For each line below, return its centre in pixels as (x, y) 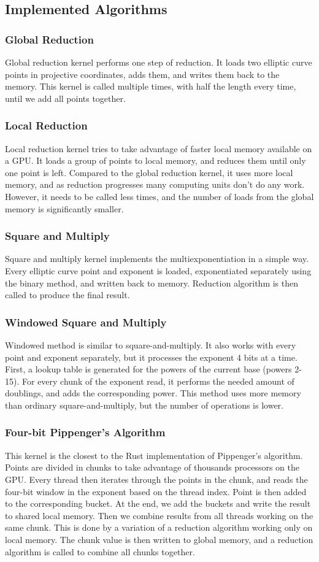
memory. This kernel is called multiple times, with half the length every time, (151, 86)
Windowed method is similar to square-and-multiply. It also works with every (151, 345)
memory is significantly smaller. (64, 208)
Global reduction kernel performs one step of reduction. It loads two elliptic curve (159, 62)
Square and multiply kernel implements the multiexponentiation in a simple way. (157, 259)
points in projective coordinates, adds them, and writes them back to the (142, 74)
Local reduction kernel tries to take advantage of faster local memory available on (159, 148)
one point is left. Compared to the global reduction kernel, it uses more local (149, 172)
